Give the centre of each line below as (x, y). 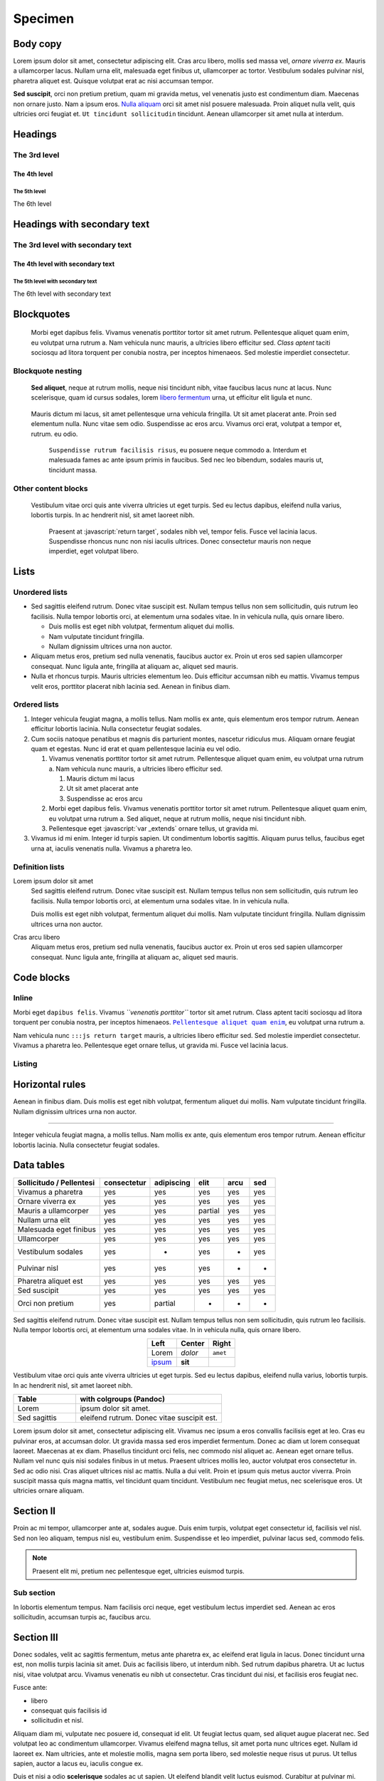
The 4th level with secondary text (64, 264)
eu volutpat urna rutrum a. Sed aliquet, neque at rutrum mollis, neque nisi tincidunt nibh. (177, 819)
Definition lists (39, 867)
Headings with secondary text (81, 224)
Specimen (44, 19)
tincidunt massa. (73, 469)
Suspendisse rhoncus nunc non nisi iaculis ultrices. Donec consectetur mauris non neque (180, 541)
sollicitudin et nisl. (57, 1720)
